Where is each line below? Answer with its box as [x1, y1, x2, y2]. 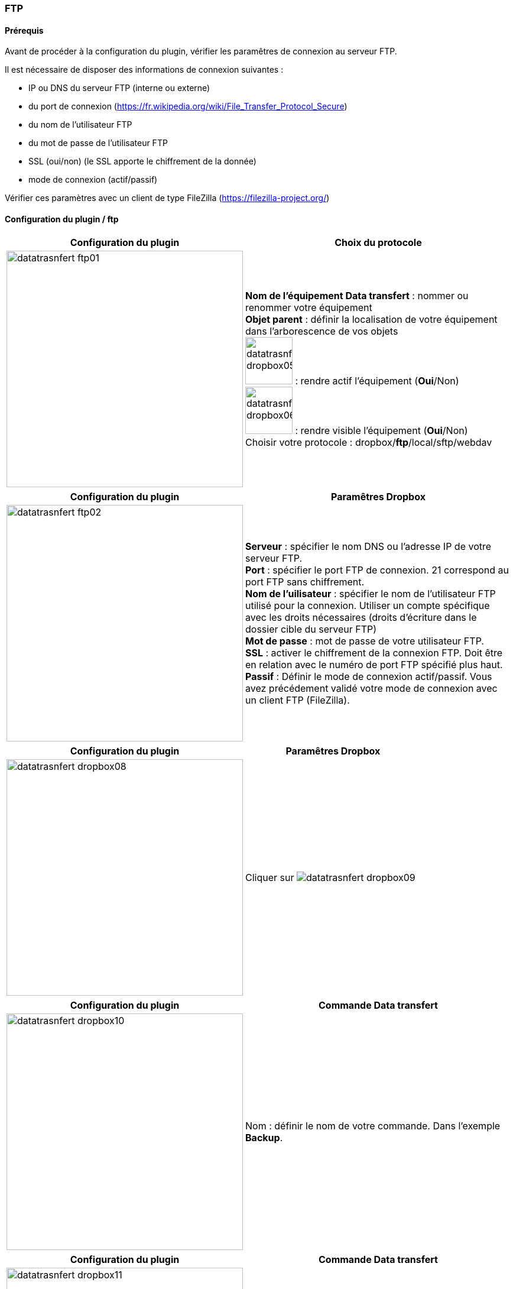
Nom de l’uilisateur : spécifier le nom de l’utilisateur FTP [245, 588, 496, 600]
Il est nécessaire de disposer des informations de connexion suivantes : [5, 64, 284, 75]
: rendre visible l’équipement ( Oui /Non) [295, 425, 468, 437]
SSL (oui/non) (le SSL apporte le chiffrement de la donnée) [28, 156, 256, 167]
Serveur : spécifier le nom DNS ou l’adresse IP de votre [245, 540, 492, 553]
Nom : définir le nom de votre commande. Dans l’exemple [245, 1120, 501, 1132]
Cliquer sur [245, 872, 294, 884]
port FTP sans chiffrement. [245, 576, 365, 588]
